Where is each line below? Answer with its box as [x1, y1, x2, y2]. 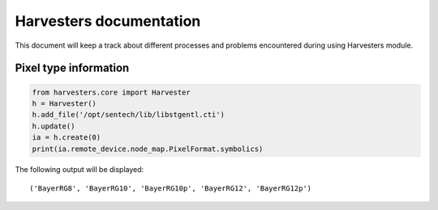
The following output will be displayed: [15, 165, 144, 174]
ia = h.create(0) [32, 133, 101, 142]
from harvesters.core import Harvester [32, 87, 191, 97]
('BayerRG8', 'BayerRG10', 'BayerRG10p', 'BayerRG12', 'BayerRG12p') [29, 183, 312, 193]
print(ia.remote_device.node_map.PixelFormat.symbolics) [32, 144, 264, 153]
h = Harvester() [32, 99, 97, 108]
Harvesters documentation [15, 12, 201, 30]
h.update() [32, 121, 75, 131]
